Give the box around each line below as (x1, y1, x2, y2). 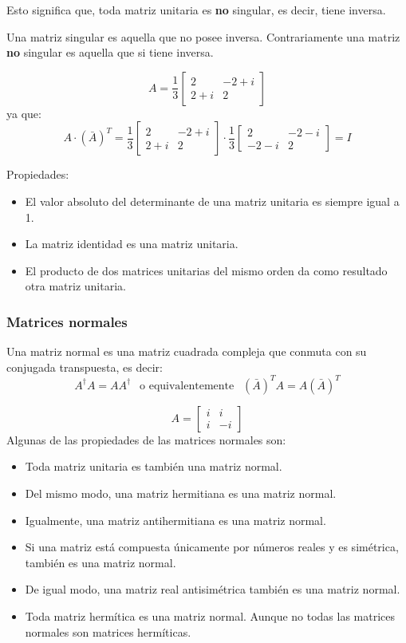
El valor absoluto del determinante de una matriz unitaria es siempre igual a (25, 192, 400, 209)
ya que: (6, 105, 41, 121)
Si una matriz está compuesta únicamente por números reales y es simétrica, (25, 538, 399, 555)
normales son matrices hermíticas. (25, 623, 191, 640)
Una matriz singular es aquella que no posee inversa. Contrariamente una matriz (6, 28, 400, 45)
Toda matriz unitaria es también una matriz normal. (25, 458, 282, 475)
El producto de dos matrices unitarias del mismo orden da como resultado (25, 262, 388, 278)
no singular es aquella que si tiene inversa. (6, 44, 214, 61)
